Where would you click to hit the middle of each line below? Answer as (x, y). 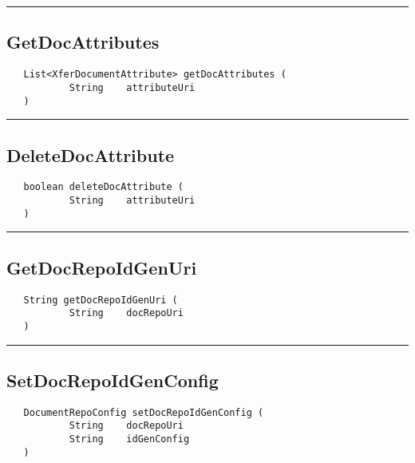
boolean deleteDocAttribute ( (103, 187)
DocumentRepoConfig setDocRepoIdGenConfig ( (144, 412)
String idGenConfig (129, 439)
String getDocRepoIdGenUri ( (101, 300)
